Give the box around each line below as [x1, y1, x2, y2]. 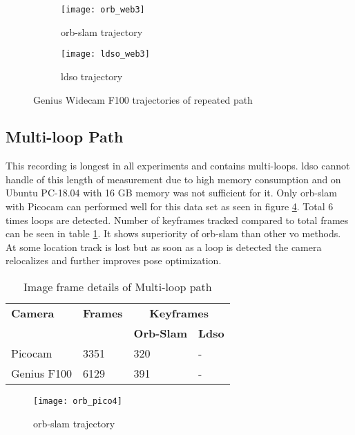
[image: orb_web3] [61, 5, 145, 15]
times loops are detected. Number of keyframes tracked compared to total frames [6, 212, 349, 227]
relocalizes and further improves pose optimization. [6, 253, 222, 268]
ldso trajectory [61, 68, 123, 83]
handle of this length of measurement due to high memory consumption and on [6, 172, 341, 186]
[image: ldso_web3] [61, 49, 150, 59]
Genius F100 [11, 365, 72, 382]
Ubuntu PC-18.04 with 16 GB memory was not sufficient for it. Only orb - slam [6, 185, 337, 200]
